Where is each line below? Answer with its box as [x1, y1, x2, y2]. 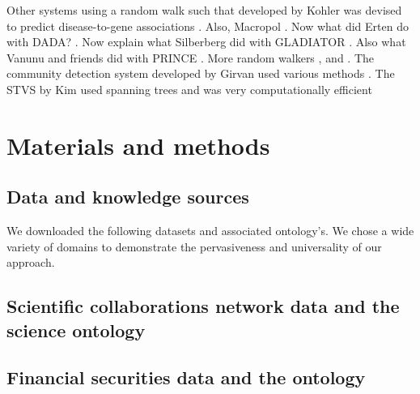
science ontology [6, 317, 146, 342]
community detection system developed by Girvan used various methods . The [6, 65, 395, 82]
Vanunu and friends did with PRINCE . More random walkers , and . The [6, 49, 375, 66]
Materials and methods [6, 128, 270, 161]
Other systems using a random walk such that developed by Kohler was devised [6, 2, 402, 18]
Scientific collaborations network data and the [6, 293, 400, 319]
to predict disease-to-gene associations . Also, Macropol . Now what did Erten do [6, 17, 409, 34]
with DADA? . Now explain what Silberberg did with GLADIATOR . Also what [6, 33, 406, 50]
